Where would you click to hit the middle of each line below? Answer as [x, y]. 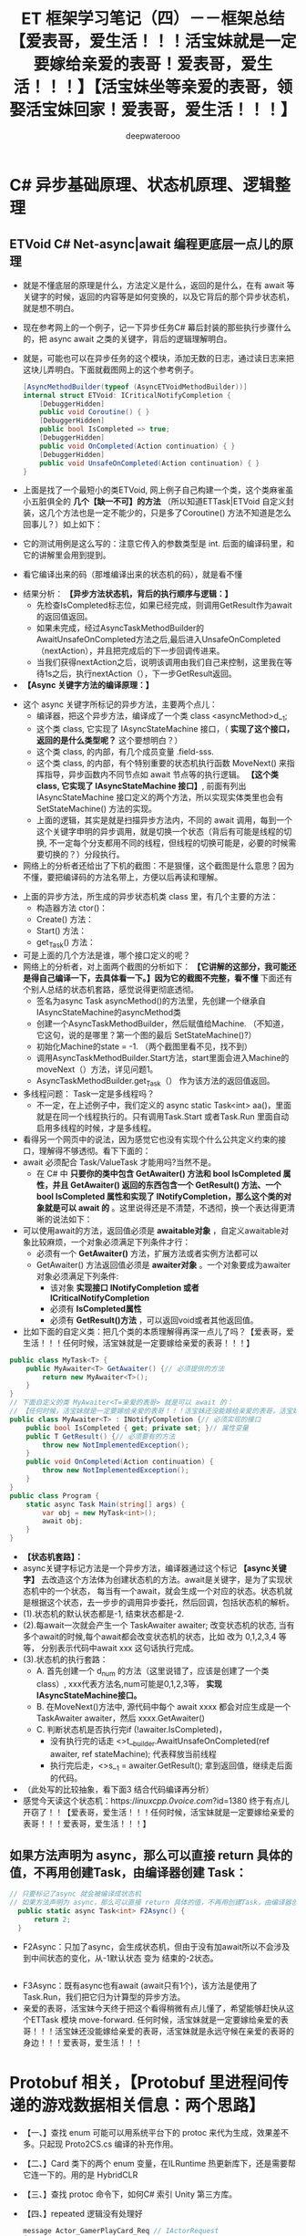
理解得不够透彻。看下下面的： [95, 1150]
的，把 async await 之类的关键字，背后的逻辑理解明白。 [127, 338]
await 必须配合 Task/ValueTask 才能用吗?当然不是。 [119, 1162]
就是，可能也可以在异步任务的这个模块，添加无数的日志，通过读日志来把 [158, 358]
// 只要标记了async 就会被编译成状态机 [75, 1894]
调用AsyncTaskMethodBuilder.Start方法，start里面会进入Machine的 [163, 1057]
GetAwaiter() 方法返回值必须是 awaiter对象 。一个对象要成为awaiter [163, 1264]
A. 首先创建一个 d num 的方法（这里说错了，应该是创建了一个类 [153, 1672]
